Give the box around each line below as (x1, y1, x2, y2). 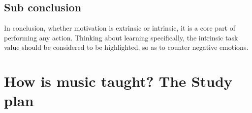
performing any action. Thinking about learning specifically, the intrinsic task (4, 32, 238, 42)
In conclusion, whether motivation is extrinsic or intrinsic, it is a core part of (4, 23, 236, 33)
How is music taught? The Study (4, 71, 232, 91)
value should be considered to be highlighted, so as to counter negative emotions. (4, 42, 249, 52)
